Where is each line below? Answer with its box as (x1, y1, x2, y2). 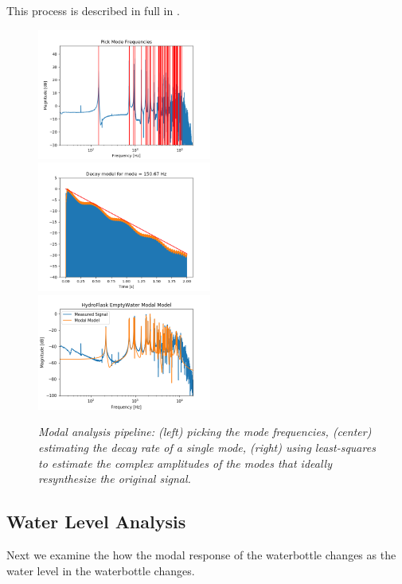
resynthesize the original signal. (38, 470, 191, 487)
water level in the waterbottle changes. (6, 562, 195, 578)
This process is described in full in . (6, 2, 180, 18)
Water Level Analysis (6, 509, 186, 534)
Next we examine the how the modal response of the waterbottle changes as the (6, 546, 396, 563)
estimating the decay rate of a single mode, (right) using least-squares (38, 438, 376, 455)
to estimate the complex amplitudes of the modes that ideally (38, 454, 332, 471)
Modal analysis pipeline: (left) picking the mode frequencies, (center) (38, 423, 372, 440)
